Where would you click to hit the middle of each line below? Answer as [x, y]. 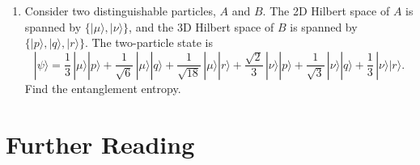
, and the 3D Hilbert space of [202, 26]
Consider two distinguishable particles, [120, 11]
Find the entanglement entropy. [103, 88]
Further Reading [100, 144]
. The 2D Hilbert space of [326, 11]
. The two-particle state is [148, 42]
